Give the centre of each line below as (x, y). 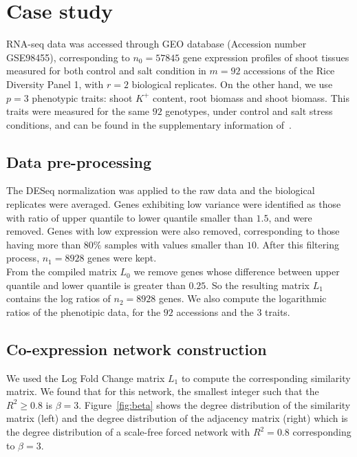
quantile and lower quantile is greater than (96, 285)
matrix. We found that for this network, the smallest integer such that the (163, 391)
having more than (44, 244)
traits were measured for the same (78, 111)
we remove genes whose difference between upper (237, 272)
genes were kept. (122, 258)
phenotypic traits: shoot (82, 97)
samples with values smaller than (174, 244)
